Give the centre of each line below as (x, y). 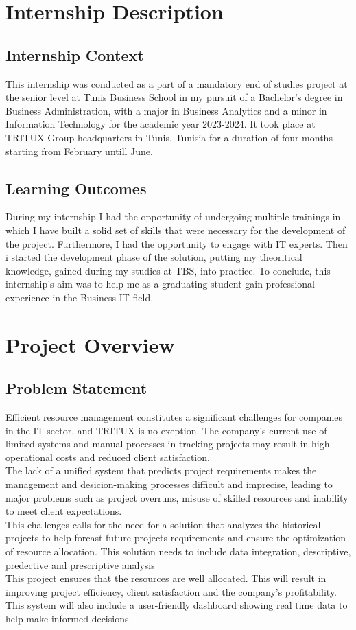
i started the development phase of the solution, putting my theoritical (154, 257)
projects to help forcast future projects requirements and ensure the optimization (176, 538)
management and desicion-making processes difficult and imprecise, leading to (169, 484)
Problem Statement (76, 388)
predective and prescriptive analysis (80, 564)
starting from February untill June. (79, 151)
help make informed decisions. (69, 618)
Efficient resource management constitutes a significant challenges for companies (174, 417)
